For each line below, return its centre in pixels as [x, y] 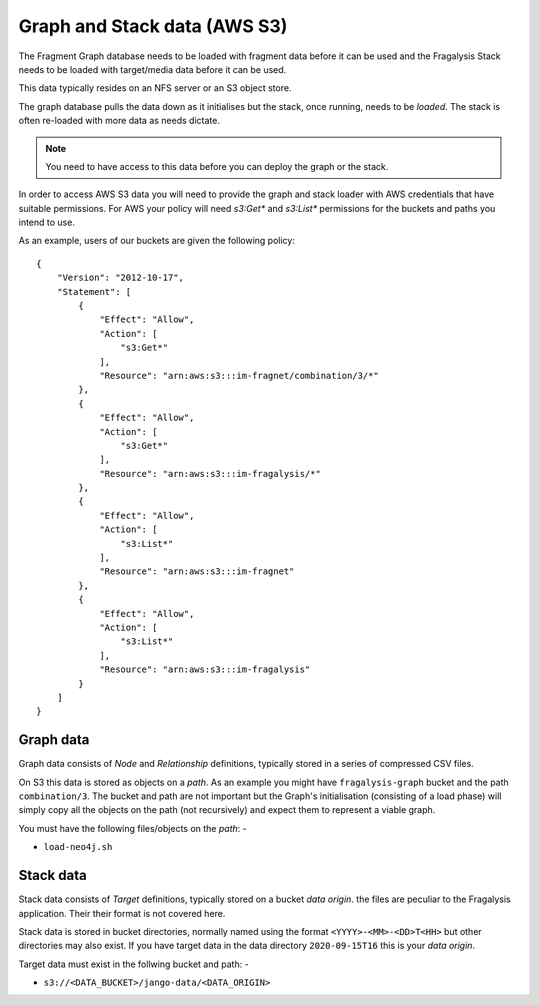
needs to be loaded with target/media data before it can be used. [152, 69]
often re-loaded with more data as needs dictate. [119, 121]
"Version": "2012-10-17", [120, 278]
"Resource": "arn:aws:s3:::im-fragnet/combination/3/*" [239, 375]
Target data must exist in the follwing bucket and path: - [133, 964]
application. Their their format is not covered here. [122, 913]
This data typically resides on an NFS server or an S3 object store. [155, 88]
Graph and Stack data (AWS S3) [153, 26]
